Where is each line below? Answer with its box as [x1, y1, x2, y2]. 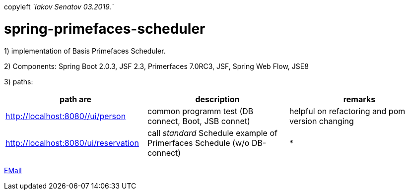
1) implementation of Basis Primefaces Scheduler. [4, 46, 166, 55]
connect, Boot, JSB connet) [147, 116, 250, 126]
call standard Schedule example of [147, 128, 277, 138]
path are [59, 94, 92, 104]
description [195, 94, 240, 104]
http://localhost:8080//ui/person [5, 111, 126, 121]
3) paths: [4, 77, 33, 86]
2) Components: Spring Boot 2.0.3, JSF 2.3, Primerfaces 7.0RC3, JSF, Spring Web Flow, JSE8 [4, 62, 309, 70]
